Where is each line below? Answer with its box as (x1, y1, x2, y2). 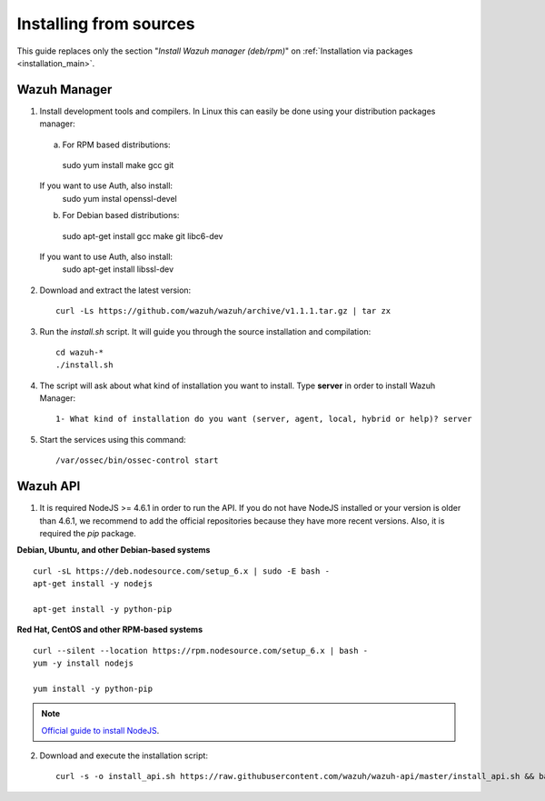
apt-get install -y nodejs (33, 578, 154, 589)
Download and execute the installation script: (39, 750, 209, 761)
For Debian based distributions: (62, 210, 180, 221)
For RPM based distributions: (62, 139, 172, 150)
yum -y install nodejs (33, 658, 134, 668)
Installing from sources (16, 14, 195, 34)
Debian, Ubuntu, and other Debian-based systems (16, 545, 211, 556)
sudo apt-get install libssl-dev (62, 264, 174, 275)
